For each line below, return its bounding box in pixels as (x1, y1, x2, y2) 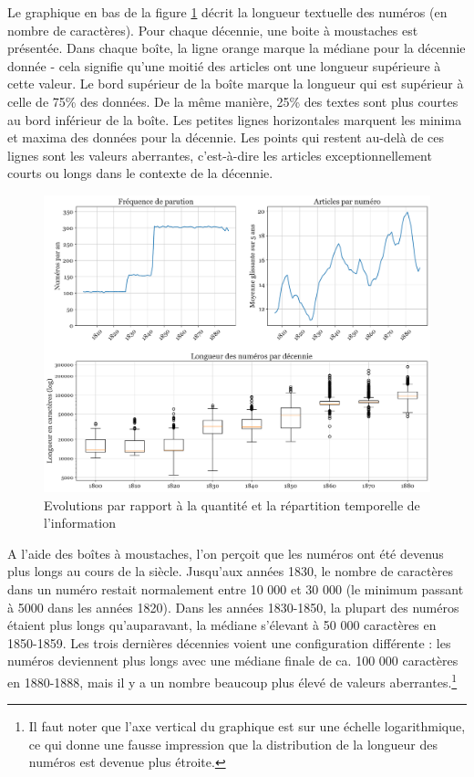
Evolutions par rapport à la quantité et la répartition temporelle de (44, 495, 420, 514)
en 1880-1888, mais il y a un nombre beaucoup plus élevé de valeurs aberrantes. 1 (7, 669, 458, 691)
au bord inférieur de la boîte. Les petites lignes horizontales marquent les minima (7, 110, 462, 129)
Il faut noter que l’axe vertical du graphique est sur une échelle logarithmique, (28, 717, 466, 736)
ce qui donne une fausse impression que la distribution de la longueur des (28, 734, 438, 753)
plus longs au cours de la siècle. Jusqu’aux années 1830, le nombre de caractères (7, 562, 453, 581)
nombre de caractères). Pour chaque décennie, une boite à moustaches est (7, 20, 418, 39)
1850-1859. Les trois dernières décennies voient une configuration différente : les (7, 633, 451, 652)
